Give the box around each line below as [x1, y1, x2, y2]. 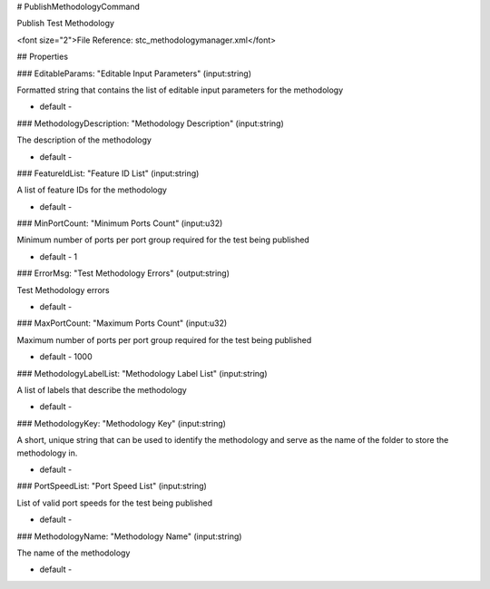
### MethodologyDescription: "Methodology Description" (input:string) [16, 118, 285, 129]
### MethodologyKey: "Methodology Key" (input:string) [16, 417, 227, 428]
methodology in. [16, 447, 78, 458]
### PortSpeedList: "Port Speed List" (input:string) [16, 481, 208, 492]
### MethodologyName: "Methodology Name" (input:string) [16, 531, 242, 542]
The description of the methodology [16, 134, 152, 145]
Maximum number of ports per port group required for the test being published [16, 334, 312, 345]
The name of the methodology [16, 547, 131, 558]
